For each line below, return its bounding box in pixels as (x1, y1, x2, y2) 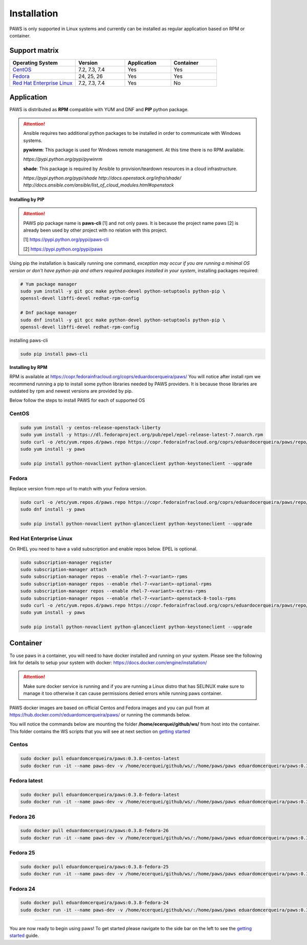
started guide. (9, 933, 39, 939)
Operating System (12, 59, 58, 66)
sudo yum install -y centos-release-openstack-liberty (20, 425, 161, 430)
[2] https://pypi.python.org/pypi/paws (23, 246, 103, 252)
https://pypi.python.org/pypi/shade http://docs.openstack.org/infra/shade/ (23, 175, 182, 181)
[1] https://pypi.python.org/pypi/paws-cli (23, 236, 109, 243)
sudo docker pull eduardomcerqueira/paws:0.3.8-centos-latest (20, 756, 180, 762)
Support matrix (9, 46, 59, 55)
